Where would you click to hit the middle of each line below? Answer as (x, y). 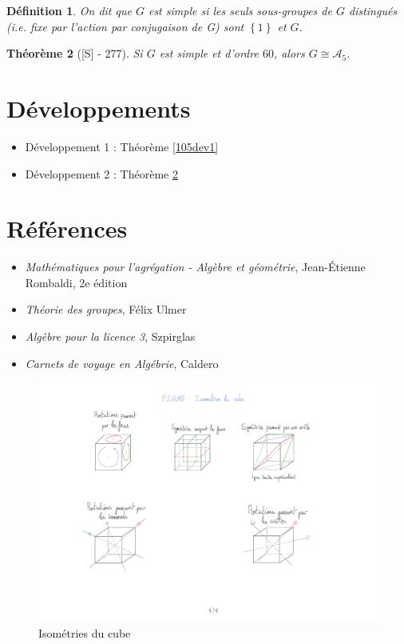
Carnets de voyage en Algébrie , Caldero (122, 363)
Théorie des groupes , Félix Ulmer (106, 309)
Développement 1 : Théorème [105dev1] (122, 146)
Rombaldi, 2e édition (76, 282)
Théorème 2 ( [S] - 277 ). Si (75, 53)
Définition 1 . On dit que (69, 10)
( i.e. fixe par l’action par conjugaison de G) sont (125, 26)
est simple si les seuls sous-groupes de (240, 10)
